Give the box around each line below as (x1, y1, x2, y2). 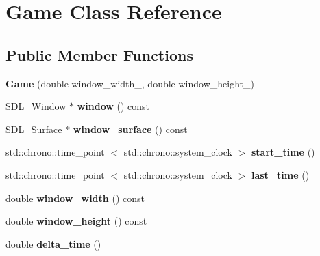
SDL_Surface (5, 122, 62, 136)
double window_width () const (5, 190, 145, 205)
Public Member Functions (5, 44, 193, 65)
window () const (77, 99, 150, 113)
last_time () (251, 167, 310, 182)
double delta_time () (5, 236, 101, 251)
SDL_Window (5, 99, 66, 113)
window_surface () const (73, 122, 188, 136)
